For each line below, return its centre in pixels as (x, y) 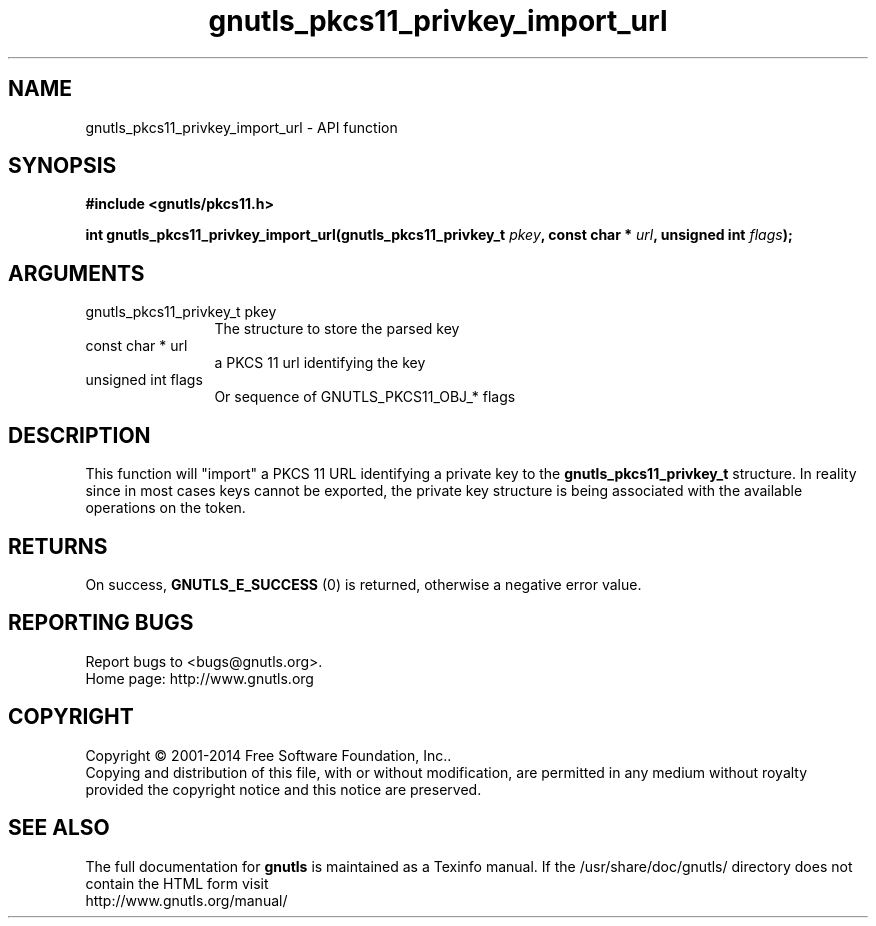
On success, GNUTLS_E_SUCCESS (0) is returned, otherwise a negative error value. (363, 584)
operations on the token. (165, 508)
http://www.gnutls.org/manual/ (186, 900)
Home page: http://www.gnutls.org (199, 678)
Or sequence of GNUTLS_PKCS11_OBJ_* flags (365, 397)
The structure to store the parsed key (337, 329)
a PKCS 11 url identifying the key (320, 363)
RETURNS (58, 546)
